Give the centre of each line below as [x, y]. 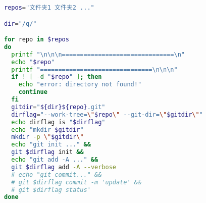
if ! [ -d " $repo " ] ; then [57, 77]
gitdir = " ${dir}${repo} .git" [58, 107]
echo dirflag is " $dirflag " [58, 122]
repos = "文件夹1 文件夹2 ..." [49, 8]
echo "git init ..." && [51, 145]
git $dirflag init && [47, 152]
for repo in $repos [37, 40]
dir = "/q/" [20, 23]
